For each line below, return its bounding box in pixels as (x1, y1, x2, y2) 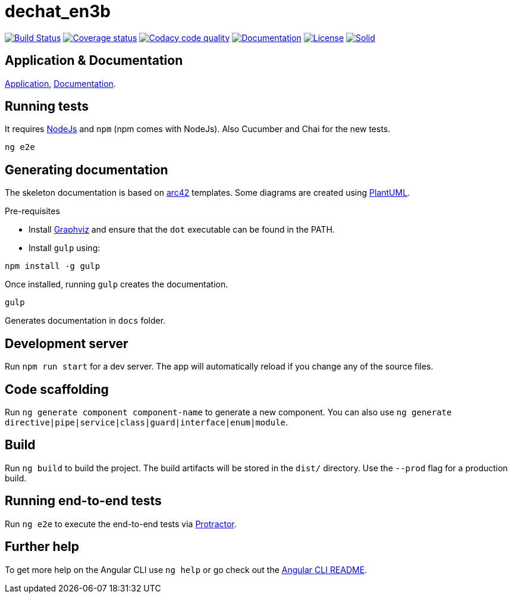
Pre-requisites (5, 206, 60, 217)
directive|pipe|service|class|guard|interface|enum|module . (5, 417, 288, 427)
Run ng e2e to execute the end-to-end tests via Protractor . (5, 518, 237, 529)
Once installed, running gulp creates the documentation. (5, 279, 228, 290)
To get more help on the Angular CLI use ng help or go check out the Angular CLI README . (5, 564, 367, 575)
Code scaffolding (5, 381, 109, 397)
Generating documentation (5, 162, 168, 177)
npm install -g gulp (5, 261, 100, 271)
